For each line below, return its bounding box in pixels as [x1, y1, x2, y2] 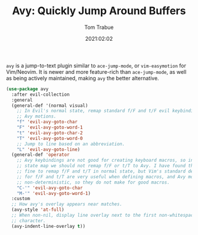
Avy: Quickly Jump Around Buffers [12, 4, 186, 18]
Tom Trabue [84, 24, 114, 31]
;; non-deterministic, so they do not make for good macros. [16, 179, 170, 185]
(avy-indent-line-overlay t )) [11, 223, 85, 229]
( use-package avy [6, 86, 49, 92]
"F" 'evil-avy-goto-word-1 [16, 125, 83, 130]
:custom [11, 196, 31, 202]
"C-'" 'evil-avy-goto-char [16, 185, 83, 191]
